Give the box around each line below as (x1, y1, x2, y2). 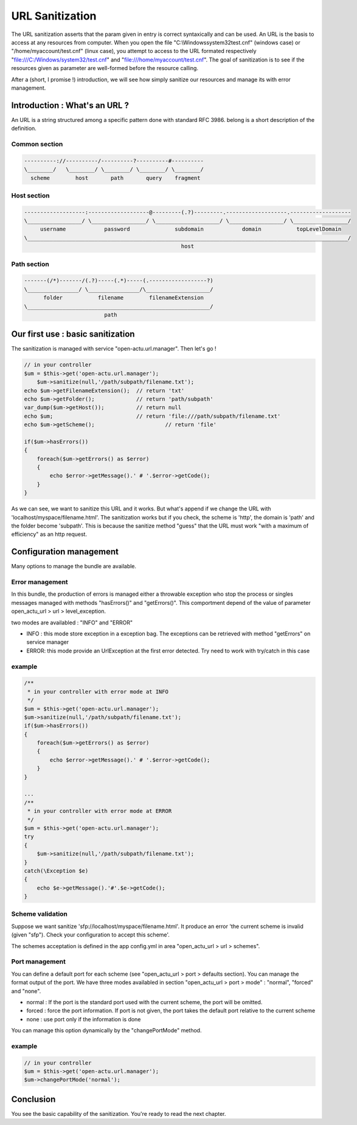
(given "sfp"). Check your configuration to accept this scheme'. (11, 931, 170, 938)
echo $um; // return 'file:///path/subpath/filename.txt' (24, 412, 281, 420)
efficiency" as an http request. (11, 530, 88, 538)
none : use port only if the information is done (26, 1015, 141, 1023)
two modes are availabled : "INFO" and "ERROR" (11, 619, 133, 626)
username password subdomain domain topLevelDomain (40, 226, 342, 233)
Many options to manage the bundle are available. (11, 563, 137, 570)
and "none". (11, 987, 41, 995)
